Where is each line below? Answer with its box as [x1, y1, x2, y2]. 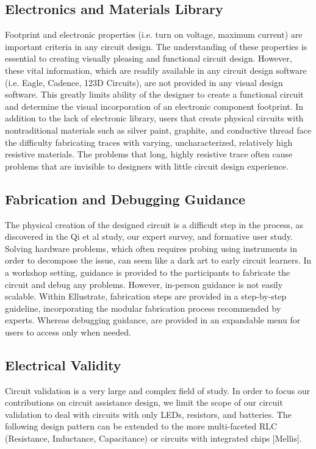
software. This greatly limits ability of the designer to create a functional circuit [5, 88, 304, 101]
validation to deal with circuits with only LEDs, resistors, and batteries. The [5, 408, 292, 420]
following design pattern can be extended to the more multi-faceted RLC [5, 420, 278, 433]
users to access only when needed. [5, 325, 131, 338]
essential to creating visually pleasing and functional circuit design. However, [5, 52, 292, 65]
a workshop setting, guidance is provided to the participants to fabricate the [5, 265, 290, 278]
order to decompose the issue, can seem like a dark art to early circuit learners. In [5, 254, 312, 267]
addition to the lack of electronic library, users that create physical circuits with [5, 112, 304, 124]
